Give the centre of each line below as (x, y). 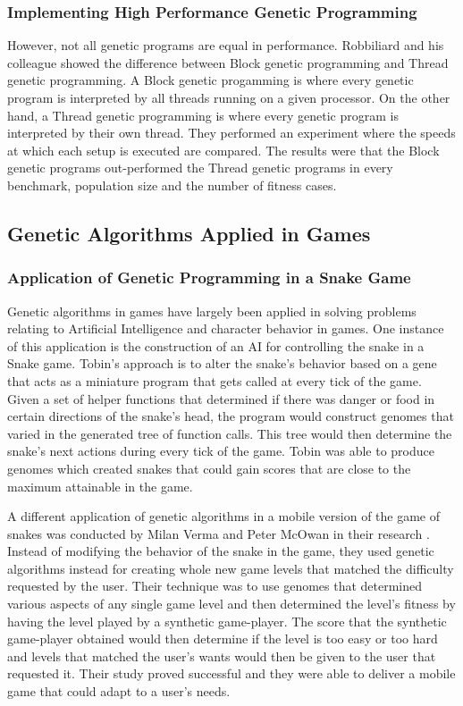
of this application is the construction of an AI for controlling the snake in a (216, 345)
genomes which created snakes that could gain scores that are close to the (209, 468)
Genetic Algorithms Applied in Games (189, 233)
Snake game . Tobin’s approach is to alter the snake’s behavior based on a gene (222, 363)
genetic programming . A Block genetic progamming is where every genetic (210, 80)
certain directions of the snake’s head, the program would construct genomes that (231, 416)
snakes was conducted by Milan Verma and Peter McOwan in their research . (219, 533)
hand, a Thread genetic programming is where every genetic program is (203, 115)
